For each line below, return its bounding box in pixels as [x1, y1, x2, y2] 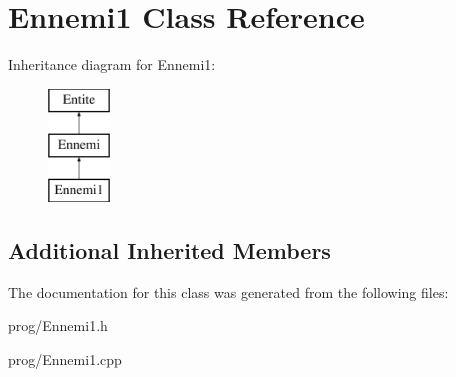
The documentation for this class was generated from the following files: [8, 281, 449, 302]
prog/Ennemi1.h [8, 315, 108, 336]
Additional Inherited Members [8, 235, 331, 266]
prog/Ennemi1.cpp [8, 349, 122, 370]
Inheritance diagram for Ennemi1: [8, 54, 216, 75]
